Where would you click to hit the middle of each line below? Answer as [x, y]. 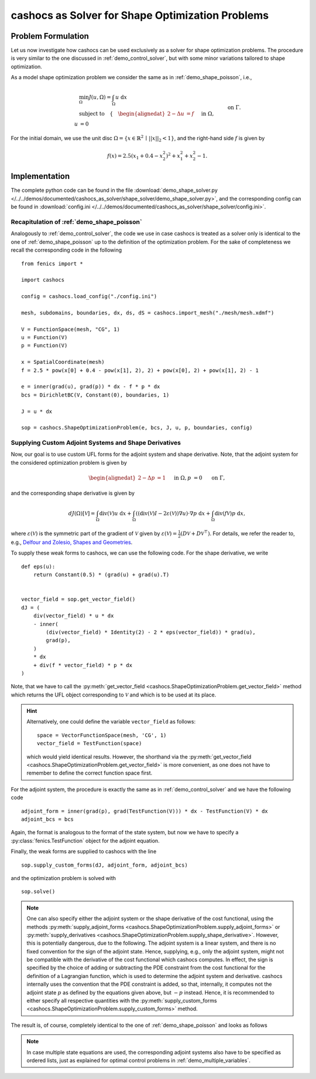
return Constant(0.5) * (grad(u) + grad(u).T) [101, 575]
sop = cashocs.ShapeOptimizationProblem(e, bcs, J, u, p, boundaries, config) [137, 428]
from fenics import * [52, 263]
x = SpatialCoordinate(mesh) [63, 362]
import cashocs [43, 280]
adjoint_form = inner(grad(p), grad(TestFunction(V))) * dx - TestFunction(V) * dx [145, 811]
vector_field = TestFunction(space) [90, 743]
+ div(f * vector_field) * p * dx [83, 665]
